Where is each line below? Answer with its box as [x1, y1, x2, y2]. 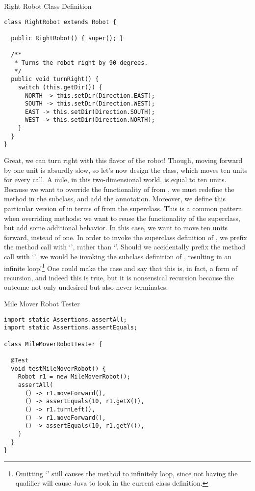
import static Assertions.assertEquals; [4, 324, 138, 331]
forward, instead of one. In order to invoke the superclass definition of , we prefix [4, 232, 247, 242]
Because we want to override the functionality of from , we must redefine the [4, 184, 234, 194]
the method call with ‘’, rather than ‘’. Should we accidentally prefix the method [4, 242, 246, 252]
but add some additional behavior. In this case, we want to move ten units [4, 222, 228, 233]
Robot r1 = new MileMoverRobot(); [18, 373, 130, 381]
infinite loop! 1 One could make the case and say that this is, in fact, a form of [4, 261, 237, 273]
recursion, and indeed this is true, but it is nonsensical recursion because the [4, 272, 234, 282]
